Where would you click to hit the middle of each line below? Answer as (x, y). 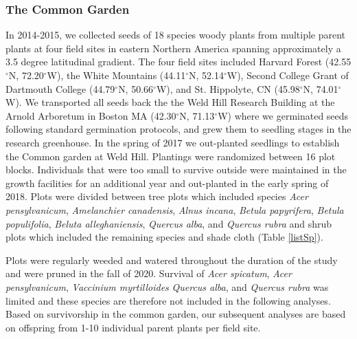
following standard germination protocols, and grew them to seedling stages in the (178, 129)
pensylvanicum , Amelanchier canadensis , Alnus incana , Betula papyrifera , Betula (175, 209)
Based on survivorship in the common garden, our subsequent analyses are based (176, 314)
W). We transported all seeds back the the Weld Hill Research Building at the (170, 102)
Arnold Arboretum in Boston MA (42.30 (91, 115)
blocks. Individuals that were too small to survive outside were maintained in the (176, 169)
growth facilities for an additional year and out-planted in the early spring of (167, 183)
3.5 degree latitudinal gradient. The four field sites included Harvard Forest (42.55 (178, 62)
